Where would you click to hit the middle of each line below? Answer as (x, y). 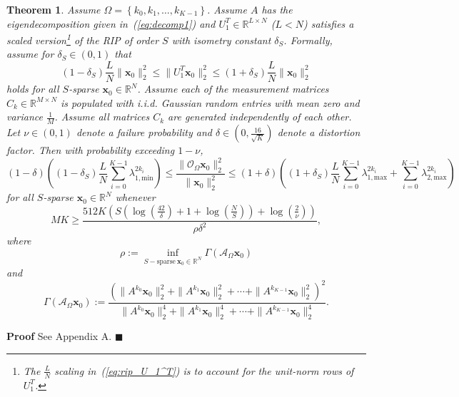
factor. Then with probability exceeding (91, 150)
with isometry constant (221, 40)
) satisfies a (328, 23)
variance (25, 117)
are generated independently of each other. (260, 117)
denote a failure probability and (144, 132)
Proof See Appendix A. (59, 336)
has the (277, 9)
